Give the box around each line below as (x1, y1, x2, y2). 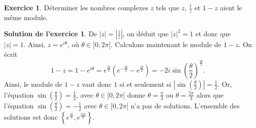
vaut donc (82, 78, 112, 89)
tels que (156, 2, 179, 12)
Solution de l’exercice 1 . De (4, 28, 97, 39)
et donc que (195, 28, 231, 39)
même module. (4, 12, 48, 22)
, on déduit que (123, 28, 169, 39)
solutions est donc (4, 111, 58, 122)
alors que (196, 89, 224, 100)
